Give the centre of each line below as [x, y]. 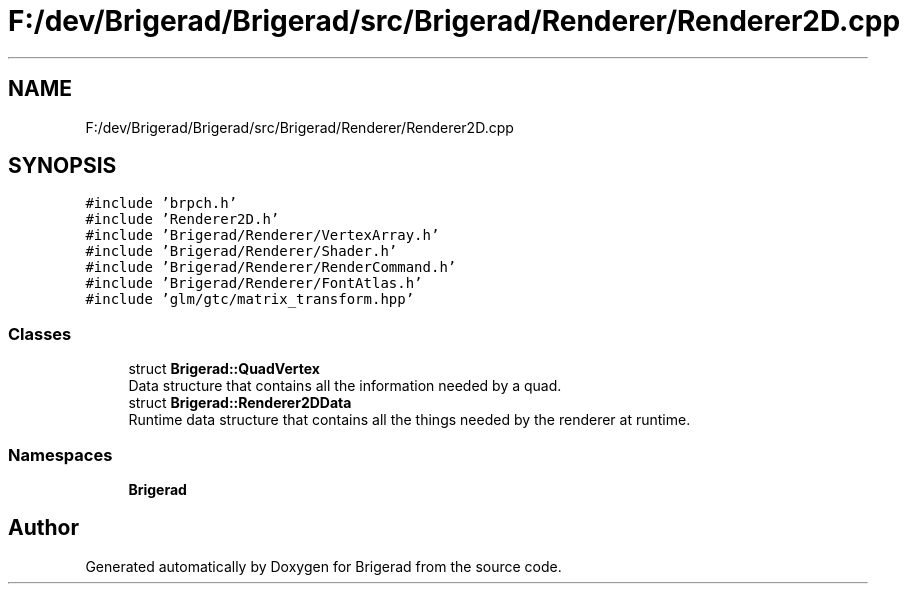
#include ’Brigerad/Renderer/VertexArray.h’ [262, 235]
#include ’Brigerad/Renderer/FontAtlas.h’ [254, 283]
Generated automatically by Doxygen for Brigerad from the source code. [323, 566]
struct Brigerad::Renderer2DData [240, 403]
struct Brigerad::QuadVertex [224, 369]
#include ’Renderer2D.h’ [182, 219]
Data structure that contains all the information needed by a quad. [345, 386]
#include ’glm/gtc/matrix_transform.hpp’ [250, 299]
